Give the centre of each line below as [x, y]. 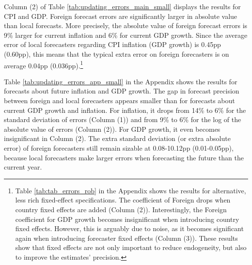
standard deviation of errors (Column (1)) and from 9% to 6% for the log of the [123, 119]
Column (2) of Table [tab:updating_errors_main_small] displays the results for [122, 6]
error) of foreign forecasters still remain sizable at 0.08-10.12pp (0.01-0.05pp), [119, 148]
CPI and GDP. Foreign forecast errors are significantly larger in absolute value [121, 16]
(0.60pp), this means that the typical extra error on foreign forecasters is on [117, 54]
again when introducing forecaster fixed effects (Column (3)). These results [126, 238]
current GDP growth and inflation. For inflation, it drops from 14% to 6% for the [125, 110]
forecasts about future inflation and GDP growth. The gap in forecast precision [122, 91]
